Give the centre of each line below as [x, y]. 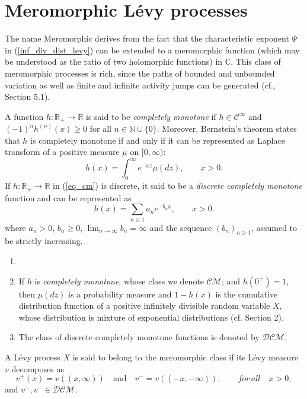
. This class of [256, 61]
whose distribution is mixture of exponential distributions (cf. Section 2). [151, 317]
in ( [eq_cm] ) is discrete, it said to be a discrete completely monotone [178, 186]
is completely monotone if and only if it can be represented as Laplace [158, 140]
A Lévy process [33, 357]
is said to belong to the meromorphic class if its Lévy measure [185, 357]
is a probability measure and [120, 294]
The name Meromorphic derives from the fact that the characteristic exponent [147, 38]
